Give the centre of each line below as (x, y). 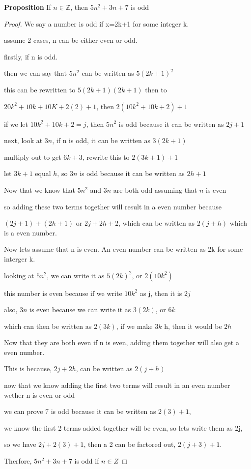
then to (156, 89)
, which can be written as (156, 223)
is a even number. (30, 232)
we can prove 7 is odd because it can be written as (80, 411)
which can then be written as (48, 326)
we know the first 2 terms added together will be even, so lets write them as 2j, (123, 427)
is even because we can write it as (80, 309)
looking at (19, 275)
